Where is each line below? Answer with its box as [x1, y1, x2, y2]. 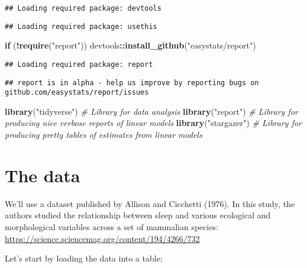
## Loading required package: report [5, 60, 153, 69]
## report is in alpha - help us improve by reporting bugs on [5, 78, 259, 87]
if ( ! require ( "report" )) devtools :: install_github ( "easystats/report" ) [5, 39, 256, 51]
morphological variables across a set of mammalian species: [5, 220, 219, 233]
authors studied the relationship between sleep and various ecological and [5, 209, 271, 221]
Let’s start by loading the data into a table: [5, 252, 163, 264]
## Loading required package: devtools [5, 4, 161, 12]
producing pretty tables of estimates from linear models [5, 128, 202, 141]
